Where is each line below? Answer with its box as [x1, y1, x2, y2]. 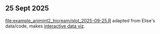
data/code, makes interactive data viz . [5, 23, 85, 29]
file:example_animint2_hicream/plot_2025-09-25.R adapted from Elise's [5, 17, 155, 23]
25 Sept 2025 [5, 4, 49, 13]
